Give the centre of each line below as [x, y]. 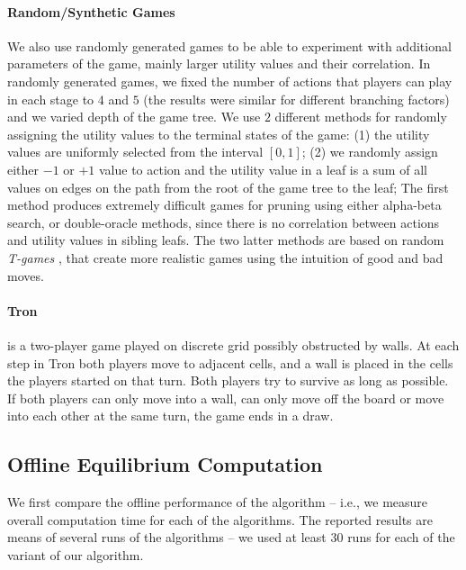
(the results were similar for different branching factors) [296, 99]
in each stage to [51, 99]
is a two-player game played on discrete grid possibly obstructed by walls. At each [233, 344]
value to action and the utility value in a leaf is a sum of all [263, 169]
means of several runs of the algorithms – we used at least [167, 537]
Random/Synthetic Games [91, 11]
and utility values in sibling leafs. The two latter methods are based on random [226, 240]
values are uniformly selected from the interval [135, 152]
